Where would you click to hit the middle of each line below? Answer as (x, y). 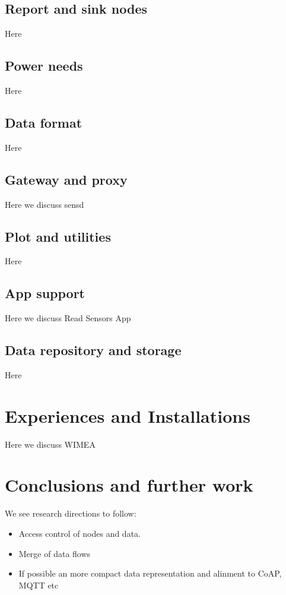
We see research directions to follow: (71, 513)
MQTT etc (39, 585)
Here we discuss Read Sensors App (68, 318)
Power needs (44, 66)
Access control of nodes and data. (80, 534)
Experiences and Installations (128, 415)
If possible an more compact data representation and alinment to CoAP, (150, 573)
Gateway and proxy (66, 179)
